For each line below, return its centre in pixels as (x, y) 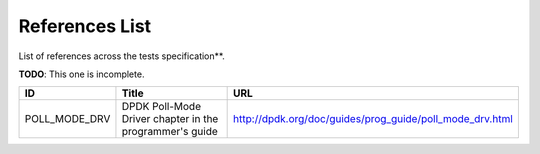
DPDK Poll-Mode (161, 107)
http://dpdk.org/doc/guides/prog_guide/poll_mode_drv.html (373, 119)
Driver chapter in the (170, 119)
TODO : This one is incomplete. (81, 74)
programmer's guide (170, 132)
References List (85, 26)
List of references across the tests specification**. (121, 56)
